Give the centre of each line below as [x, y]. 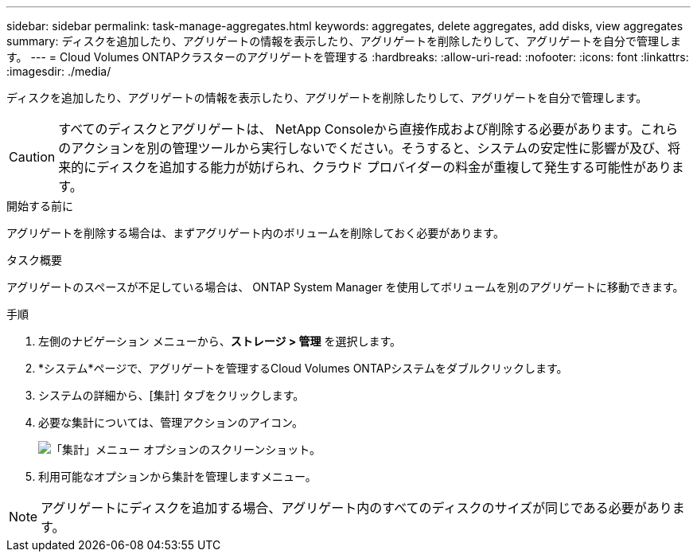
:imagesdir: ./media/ [59, 71]
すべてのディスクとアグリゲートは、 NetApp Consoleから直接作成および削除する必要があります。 [349, 129]
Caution [32, 157]
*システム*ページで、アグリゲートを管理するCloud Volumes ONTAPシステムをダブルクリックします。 [303, 368]
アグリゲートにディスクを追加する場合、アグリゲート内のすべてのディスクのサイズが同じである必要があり [356, 508]
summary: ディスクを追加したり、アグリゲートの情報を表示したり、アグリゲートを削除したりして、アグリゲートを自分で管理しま [344, 41]
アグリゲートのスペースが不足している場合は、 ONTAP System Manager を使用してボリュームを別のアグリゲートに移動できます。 [345, 287]
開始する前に [40, 206]
